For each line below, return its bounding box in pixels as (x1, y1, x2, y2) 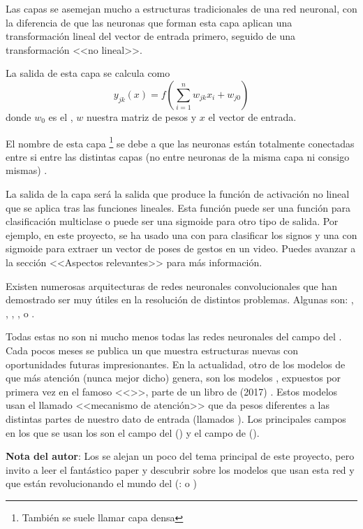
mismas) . (6, 163, 47, 177)
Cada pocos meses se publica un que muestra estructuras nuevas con (6, 342, 299, 357)
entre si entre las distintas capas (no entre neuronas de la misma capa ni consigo (6, 149, 350, 164)
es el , (48, 109, 73, 124)
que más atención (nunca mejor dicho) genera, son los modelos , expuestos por (6, 370, 341, 385)
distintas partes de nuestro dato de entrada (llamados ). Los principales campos (6, 411, 346, 426)
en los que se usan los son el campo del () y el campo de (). (6, 425, 260, 440)
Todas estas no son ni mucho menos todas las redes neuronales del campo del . (6, 329, 342, 344)
